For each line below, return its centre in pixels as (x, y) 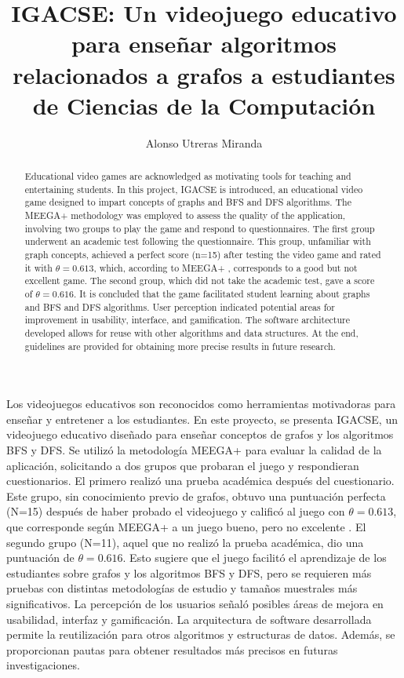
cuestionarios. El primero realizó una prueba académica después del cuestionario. (200, 481)
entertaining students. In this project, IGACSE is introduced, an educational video (194, 189)
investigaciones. (43, 665)
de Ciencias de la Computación (204, 105)
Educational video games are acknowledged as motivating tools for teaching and (188, 176)
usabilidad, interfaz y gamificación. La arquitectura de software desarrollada (189, 619)
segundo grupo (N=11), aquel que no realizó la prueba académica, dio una (185, 542)
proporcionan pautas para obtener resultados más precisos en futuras (172, 649)
